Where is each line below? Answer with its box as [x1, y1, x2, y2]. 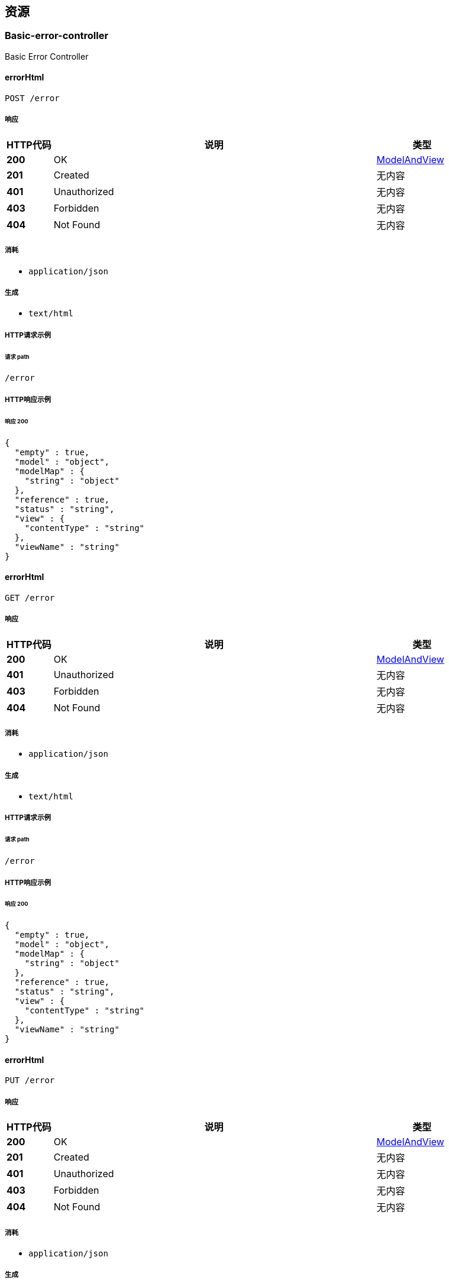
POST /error [5, 93, 60, 103]
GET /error [5, 592, 55, 602]
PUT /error [5, 1075, 55, 1086]
